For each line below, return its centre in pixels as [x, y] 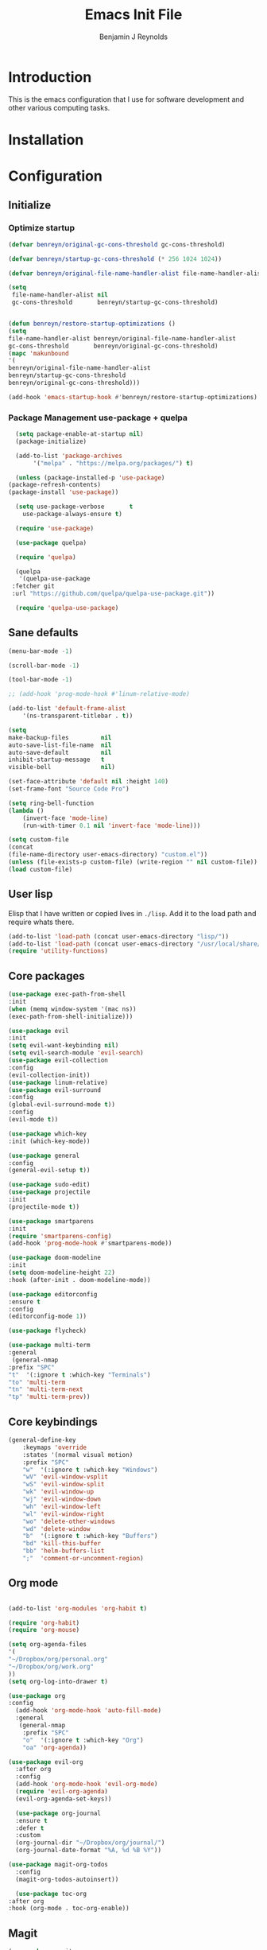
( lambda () [26, 810]
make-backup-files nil [60, 737]
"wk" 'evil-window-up [58, 1492]
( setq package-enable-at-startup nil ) [80, 434]
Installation [46, 140]
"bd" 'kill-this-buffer [62, 1544]
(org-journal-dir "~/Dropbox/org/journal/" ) [90, 1843]
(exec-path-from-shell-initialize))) [71, 1016]
